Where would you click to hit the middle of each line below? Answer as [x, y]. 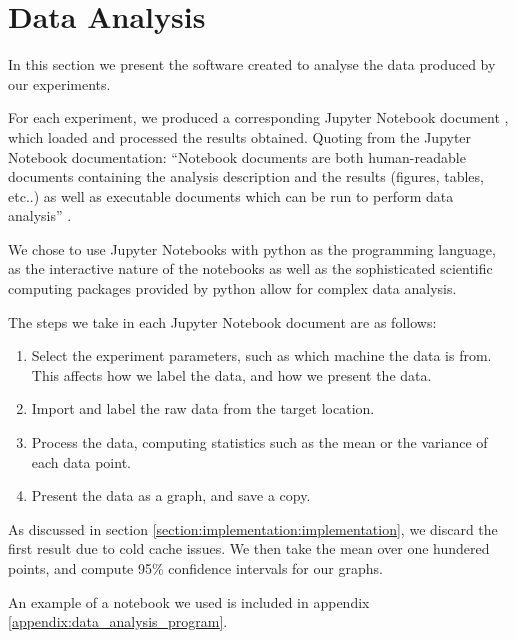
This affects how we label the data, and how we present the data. [231, 374]
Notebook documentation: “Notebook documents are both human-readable [237, 156]
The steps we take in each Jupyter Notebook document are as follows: [222, 321]
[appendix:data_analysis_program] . [118, 621]
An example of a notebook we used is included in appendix [189, 601]
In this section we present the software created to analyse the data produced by [252, 64]
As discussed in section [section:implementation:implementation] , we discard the [253, 528]
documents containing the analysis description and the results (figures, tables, [246, 176]
